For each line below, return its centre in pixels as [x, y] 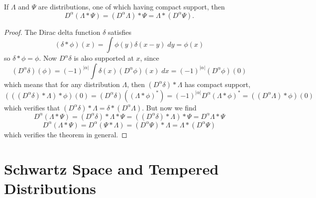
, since [150, 58]
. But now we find [169, 107]
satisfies [120, 32]
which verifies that [32, 107]
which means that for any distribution [62, 84]
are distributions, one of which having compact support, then [131, 6]
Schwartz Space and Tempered [111, 168]
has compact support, [218, 84]
